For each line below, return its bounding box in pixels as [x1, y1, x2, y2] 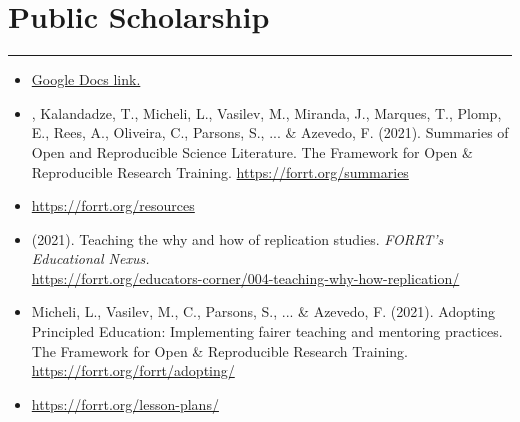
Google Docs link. [31, 69, 141, 90]
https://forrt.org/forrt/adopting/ [31, 360, 235, 381]
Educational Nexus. [31, 248, 150, 269]
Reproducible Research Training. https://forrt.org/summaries [31, 161, 409, 182]
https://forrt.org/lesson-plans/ [31, 393, 219, 414]
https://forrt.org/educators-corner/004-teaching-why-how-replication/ [31, 267, 460, 288]
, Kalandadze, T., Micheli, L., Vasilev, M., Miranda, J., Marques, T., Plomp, [31, 102, 502, 123]
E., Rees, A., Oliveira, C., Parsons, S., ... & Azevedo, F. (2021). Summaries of [31, 122, 509, 143]
